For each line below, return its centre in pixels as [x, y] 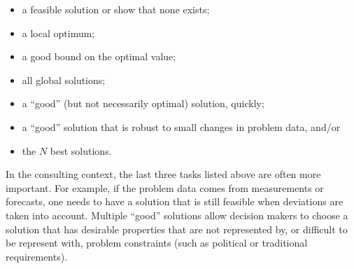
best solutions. [81, 150]
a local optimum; [58, 33]
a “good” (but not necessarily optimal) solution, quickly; [143, 103]
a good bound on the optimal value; [99, 56]
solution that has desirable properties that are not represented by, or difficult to [177, 229]
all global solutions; [64, 80]
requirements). [37, 256]
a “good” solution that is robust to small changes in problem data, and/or [181, 126]
